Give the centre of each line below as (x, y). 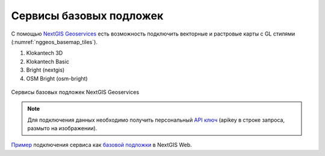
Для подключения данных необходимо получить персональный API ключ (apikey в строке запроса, (156, 120)
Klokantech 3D (45, 53)
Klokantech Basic (48, 61)
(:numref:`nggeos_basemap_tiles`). (54, 42)
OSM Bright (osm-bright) (57, 78)
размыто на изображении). (62, 128)
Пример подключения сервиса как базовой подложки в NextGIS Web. (101, 145)
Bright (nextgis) (45, 70)
